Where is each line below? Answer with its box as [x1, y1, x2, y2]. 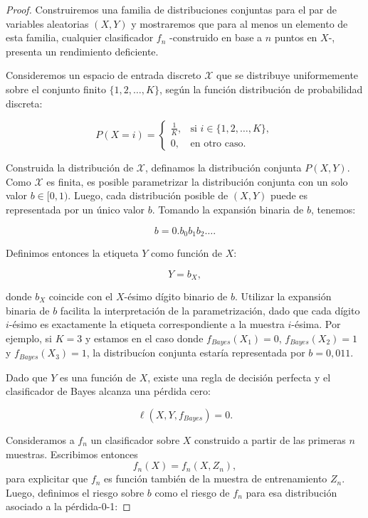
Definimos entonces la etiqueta [6, 245, 139, 260]
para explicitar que [6, 471, 88, 486]
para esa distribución [246, 485, 337, 499]
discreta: [6, 95, 43, 110]
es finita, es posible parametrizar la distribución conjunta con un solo [46, 174, 348, 189]
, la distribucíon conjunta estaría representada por [86, 345, 305, 360]
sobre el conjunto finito [6, 81, 106, 96]
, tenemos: [310, 201, 356, 216]
